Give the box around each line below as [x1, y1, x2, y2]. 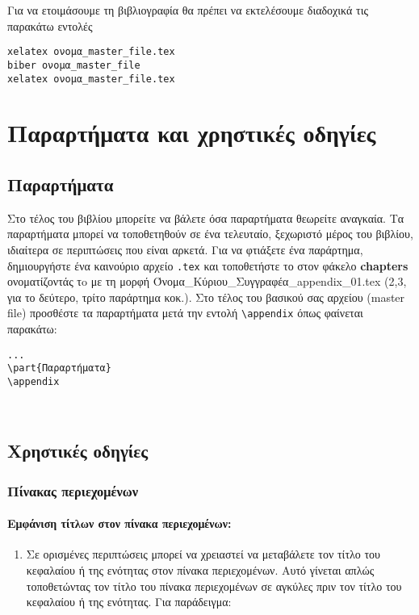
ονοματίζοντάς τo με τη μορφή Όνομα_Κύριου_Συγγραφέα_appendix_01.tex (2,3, [7, 273, 407, 290]
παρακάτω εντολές [7, 17, 93, 34]
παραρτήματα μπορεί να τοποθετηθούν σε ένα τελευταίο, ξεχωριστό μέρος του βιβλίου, [7, 225, 413, 242]
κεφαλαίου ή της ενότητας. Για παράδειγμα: [26, 593, 232, 610]
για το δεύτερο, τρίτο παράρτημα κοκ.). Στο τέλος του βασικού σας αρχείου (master [7, 288, 405, 305]
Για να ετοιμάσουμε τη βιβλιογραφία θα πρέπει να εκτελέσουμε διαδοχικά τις [7, 2, 368, 18]
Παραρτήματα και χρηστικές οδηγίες [7, 116, 376, 149]
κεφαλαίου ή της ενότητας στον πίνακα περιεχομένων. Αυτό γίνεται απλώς [26, 561, 375, 578]
